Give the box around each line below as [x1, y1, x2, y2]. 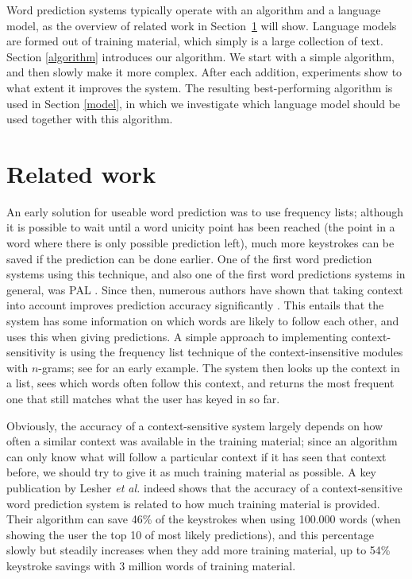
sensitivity [6, 344, 56, 360]
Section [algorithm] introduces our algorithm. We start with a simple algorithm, [6, 48, 395, 64]
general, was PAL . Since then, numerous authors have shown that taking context [6, 281, 403, 297]
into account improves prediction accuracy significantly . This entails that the [6, 297, 384, 313]
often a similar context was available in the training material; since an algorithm [6, 433, 398, 449]
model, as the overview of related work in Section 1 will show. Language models [6, 17, 397, 33]
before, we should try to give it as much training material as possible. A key [6, 464, 377, 480]
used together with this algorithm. [6, 111, 173, 127]
